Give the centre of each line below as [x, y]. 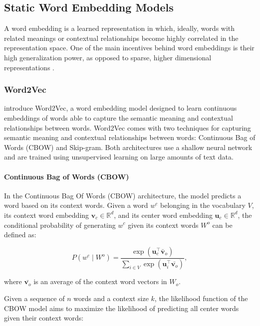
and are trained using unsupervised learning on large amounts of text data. [119, 157]
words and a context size [111, 298]
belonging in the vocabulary [203, 205]
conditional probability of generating [60, 225]
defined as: [20, 235]
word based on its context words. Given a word [76, 205]
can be [222, 225]
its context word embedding [47, 215]
